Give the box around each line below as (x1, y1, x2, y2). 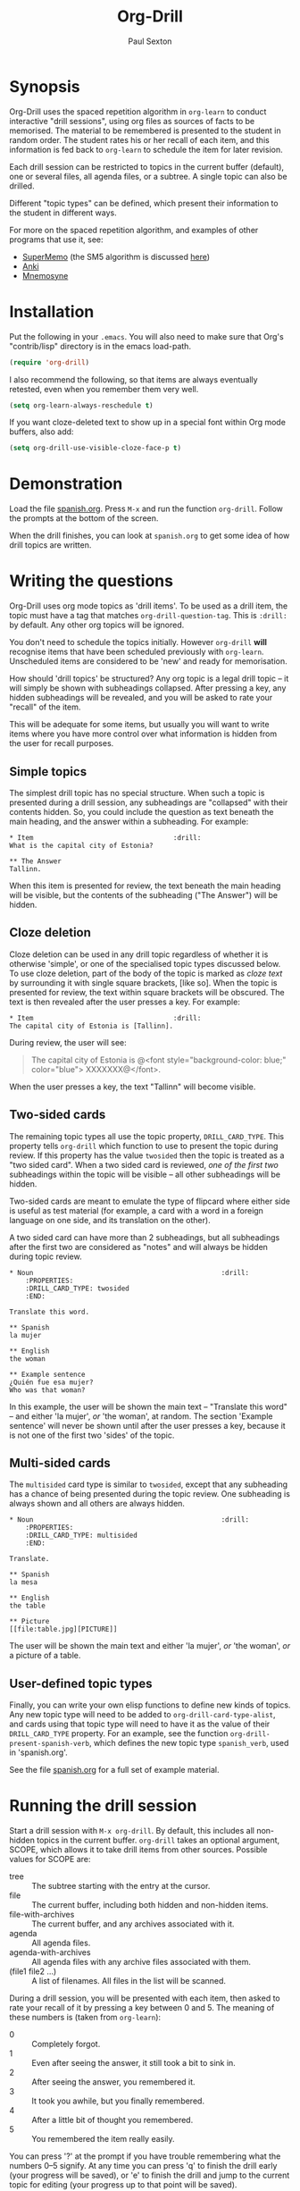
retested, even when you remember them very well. (9, 383, 199, 394)
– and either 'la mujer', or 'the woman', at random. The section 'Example (9, 1410, 273, 1422)
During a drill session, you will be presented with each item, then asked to (9, 1993, 280, 2003)
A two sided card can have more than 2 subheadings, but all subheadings (9, 1231, 280, 1243)
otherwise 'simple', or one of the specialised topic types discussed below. (9, 958, 281, 969)
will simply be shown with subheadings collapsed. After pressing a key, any (9, 683, 287, 693)
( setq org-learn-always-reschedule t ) (9, 400, 154, 410)
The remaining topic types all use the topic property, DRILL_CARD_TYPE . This (9, 1130, 284, 1141)
